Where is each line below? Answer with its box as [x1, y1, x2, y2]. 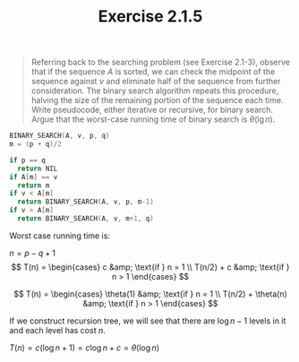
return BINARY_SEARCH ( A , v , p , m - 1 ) [17, 197, 154, 207]
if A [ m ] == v [9, 172, 58, 181]
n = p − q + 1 [9, 247, 56, 258]
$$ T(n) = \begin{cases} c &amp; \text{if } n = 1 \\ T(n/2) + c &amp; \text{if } [11, 262, 290, 272]
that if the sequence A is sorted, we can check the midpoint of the [30, 66, 276, 77]
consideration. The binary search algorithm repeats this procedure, [30, 85, 279, 96]
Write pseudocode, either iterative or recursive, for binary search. [30, 105, 274, 116]
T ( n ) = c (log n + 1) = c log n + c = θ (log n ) [9, 342, 159, 353]
